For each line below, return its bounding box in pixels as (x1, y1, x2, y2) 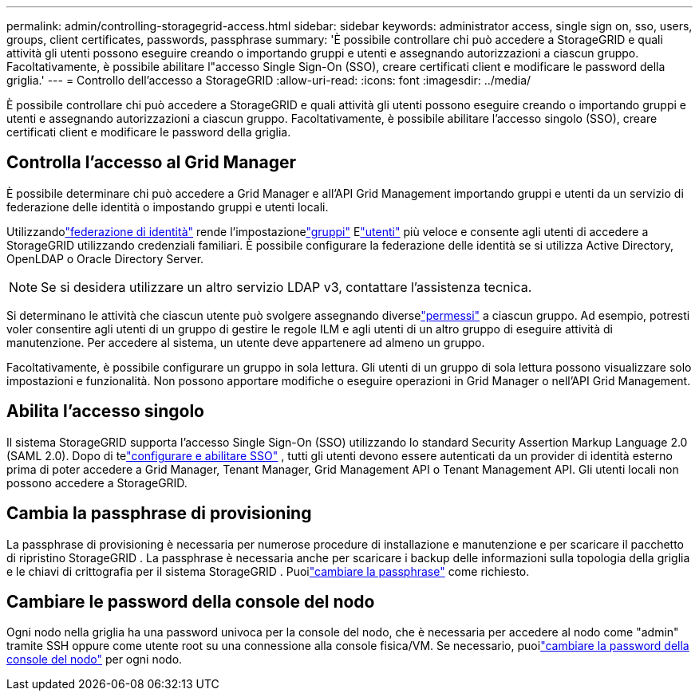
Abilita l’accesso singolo (6, 401, 205, 422)
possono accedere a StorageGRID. (6, 475, 188, 490)
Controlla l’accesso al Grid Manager (6, 152, 296, 173)
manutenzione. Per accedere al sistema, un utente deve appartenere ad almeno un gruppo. (6, 335, 485, 349)
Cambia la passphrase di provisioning (6, 503, 312, 524)
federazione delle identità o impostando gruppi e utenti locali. (6, 199, 329, 214)
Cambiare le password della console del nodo (6, 591, 375, 612)
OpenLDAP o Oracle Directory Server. (6, 251, 204, 266)
